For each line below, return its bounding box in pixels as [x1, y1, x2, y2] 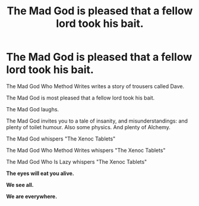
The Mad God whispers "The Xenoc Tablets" [6, 135, 116, 142]
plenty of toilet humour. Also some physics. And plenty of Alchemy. [6, 123, 171, 130]
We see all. [6, 181, 34, 188]
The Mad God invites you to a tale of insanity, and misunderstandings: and [6, 117, 188, 124]
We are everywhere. [6, 192, 58, 200]
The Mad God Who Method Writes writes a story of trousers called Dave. [6, 82, 185, 90]
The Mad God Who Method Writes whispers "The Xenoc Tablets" [6, 146, 166, 154]
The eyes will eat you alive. [6, 170, 74, 177]
